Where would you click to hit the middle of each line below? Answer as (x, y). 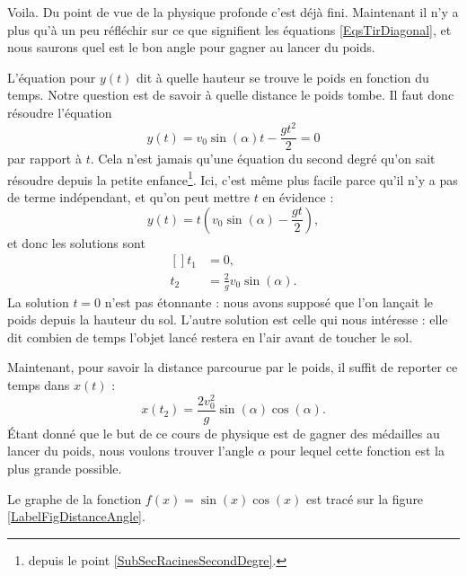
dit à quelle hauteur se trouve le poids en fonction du (283, 77)
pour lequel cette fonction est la (357, 451)
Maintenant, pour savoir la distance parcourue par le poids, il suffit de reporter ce (233, 367)
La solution (38, 301)
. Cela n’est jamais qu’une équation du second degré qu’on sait (263, 159)
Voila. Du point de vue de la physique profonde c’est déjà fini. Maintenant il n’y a (233, 12)
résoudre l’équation (60, 112)
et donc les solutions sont (76, 242)
